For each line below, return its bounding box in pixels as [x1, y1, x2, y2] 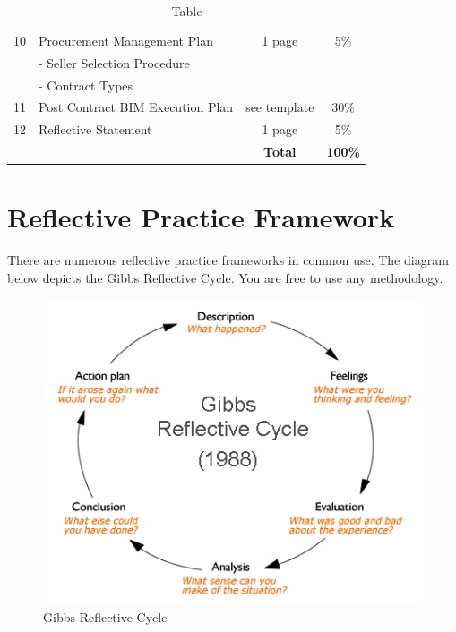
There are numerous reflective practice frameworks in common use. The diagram [7, 251, 449, 269]
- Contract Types [39, 75, 133, 94]
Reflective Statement [39, 120, 152, 139]
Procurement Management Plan [39, 30, 213, 49]
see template [245, 98, 314, 116]
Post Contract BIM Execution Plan [39, 98, 234, 116]
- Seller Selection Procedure [39, 53, 190, 72]
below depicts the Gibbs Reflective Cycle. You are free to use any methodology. [7, 268, 443, 286]
